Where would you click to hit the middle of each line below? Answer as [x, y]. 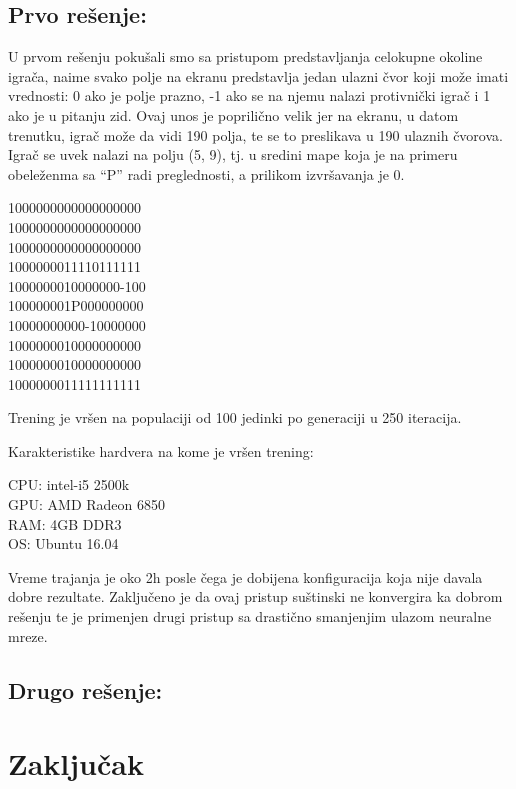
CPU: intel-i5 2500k [69, 484]
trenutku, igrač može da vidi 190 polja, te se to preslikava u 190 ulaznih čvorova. [255, 134]
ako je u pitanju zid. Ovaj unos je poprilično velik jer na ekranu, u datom [233, 114]
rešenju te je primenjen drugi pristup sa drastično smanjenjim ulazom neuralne [250, 616]
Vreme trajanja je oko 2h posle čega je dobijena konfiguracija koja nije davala [245, 576]
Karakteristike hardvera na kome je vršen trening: [161, 450]
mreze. [28, 635]
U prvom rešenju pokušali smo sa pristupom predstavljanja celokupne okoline [245, 56]
